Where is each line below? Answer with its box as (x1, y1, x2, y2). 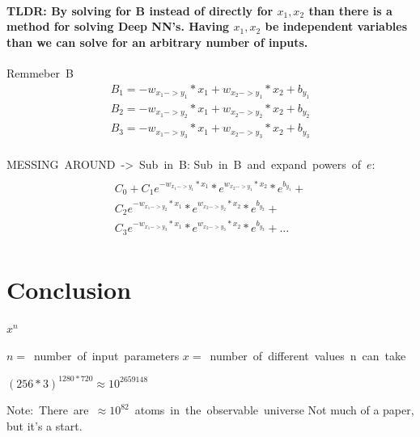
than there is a (308, 2, 392, 19)
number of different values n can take (210, 347, 406, 363)
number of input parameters (34, 347, 180, 363)
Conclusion (6, 273, 132, 306)
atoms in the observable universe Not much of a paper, (134, 401, 414, 418)
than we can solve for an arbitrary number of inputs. (6, 33, 308, 50)
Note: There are (6, 401, 89, 418)
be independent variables (265, 18, 408, 35)
